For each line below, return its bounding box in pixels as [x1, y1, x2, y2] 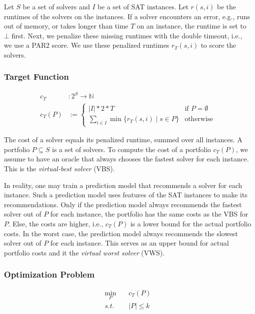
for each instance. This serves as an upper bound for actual [50, 238, 229, 248]
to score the [200, 40, 236, 50]
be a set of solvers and [23, 1, 90, 11]
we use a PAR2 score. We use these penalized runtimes [4, 40, 169, 50]
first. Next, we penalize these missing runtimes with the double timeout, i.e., [11, 30, 242, 40]
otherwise [185, 116, 213, 123]
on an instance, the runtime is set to [137, 21, 247, 31]
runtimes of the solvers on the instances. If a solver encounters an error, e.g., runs [4, 11, 250, 21]
